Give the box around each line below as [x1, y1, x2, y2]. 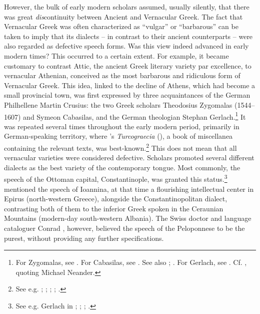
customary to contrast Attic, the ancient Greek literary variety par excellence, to [4, 60, 251, 71]
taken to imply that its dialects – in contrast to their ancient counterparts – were [4, 31, 253, 41]
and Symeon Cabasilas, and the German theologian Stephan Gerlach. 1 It [23, 110, 246, 122]
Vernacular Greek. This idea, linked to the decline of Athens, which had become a [4, 80, 255, 90]
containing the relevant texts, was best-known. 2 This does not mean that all [4, 141, 237, 153]
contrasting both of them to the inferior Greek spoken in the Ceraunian [4, 203, 223, 213]
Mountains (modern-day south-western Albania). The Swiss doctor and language [4, 213, 251, 223]
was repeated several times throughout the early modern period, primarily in [4, 121, 239, 131]
